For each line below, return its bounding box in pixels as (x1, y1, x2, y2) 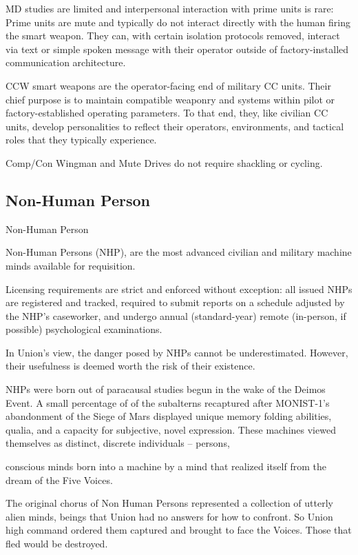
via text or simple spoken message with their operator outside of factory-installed (6, 41, 349, 56)
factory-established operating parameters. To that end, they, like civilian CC (6, 105, 328, 120)
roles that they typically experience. (6, 132, 157, 147)
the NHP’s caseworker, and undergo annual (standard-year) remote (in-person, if (6, 308, 346, 323)
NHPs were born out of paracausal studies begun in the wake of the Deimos (6, 382, 326, 396)
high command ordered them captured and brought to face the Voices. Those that (6, 523, 352, 537)
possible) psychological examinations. (6, 322, 162, 336)
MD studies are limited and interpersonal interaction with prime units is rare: (6, 1, 334, 15)
